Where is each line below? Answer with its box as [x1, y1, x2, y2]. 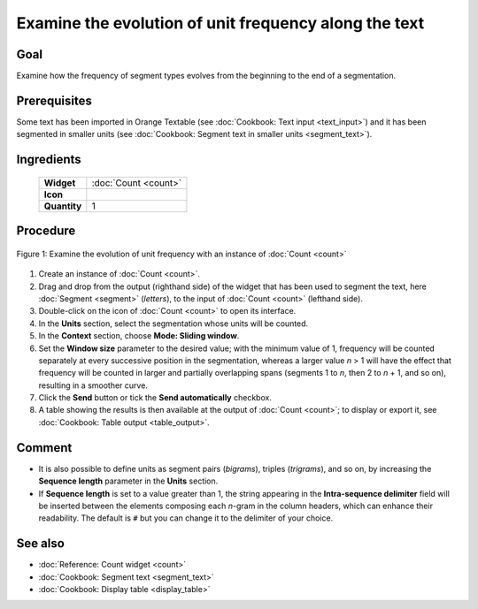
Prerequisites [16, 93, 92, 108]
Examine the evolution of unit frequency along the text [16, 13, 425, 33]
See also [16, 536, 66, 552]
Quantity [43, 200, 82, 212]
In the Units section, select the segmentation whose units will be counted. [38, 318, 309, 329]
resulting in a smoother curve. [38, 380, 148, 391]
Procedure [16, 224, 76, 239]
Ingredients [16, 152, 81, 167]
